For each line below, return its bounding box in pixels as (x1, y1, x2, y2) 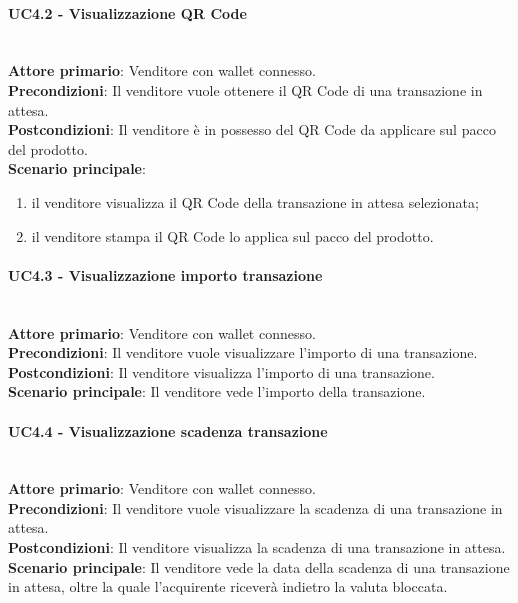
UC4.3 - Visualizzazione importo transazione (8, 264, 323, 285)
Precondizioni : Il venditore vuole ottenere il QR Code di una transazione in (8, 79, 483, 100)
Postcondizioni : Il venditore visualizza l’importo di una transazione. (8, 361, 435, 382)
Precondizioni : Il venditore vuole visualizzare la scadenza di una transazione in (8, 497, 503, 518)
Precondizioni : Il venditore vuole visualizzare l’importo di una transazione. (8, 342, 478, 363)
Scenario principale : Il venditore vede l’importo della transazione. (8, 381, 426, 402)
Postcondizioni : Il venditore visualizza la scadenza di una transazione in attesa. (8, 537, 506, 558)
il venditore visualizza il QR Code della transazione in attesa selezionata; (31, 191, 479, 212)
